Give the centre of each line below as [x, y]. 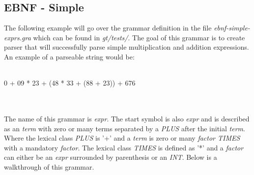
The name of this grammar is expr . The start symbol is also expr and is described [127, 118]
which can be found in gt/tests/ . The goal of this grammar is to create [139, 37]
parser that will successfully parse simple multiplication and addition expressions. [127, 47]
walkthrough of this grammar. [49, 166]
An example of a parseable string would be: [69, 56]
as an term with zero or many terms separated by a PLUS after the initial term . [125, 128]
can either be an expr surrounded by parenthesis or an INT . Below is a [111, 157]
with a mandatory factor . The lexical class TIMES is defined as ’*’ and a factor [124, 147]
